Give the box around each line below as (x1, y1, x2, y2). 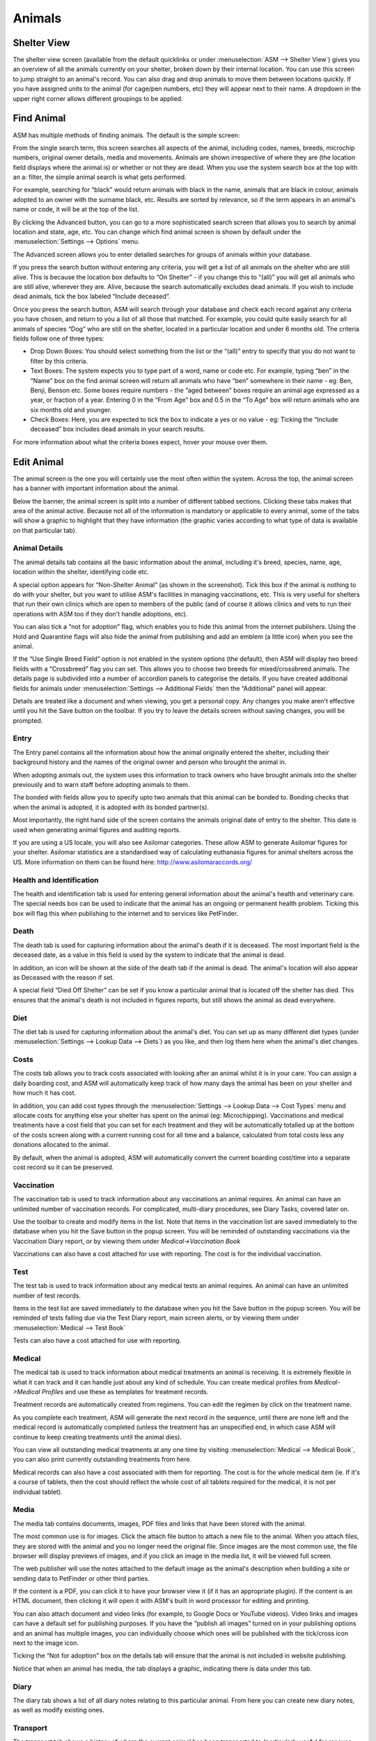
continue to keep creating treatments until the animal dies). (13, 1432, 182, 1441)
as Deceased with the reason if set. (13, 974, 115, 981)
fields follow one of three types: (13, 334, 104, 343)
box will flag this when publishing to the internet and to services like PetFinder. (13, 909, 239, 917)
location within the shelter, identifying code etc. (13, 568, 150, 576)
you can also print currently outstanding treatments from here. (13, 1455, 191, 1464)
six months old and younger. (30, 405, 112, 414)
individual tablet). (13, 1488, 63, 1496)
